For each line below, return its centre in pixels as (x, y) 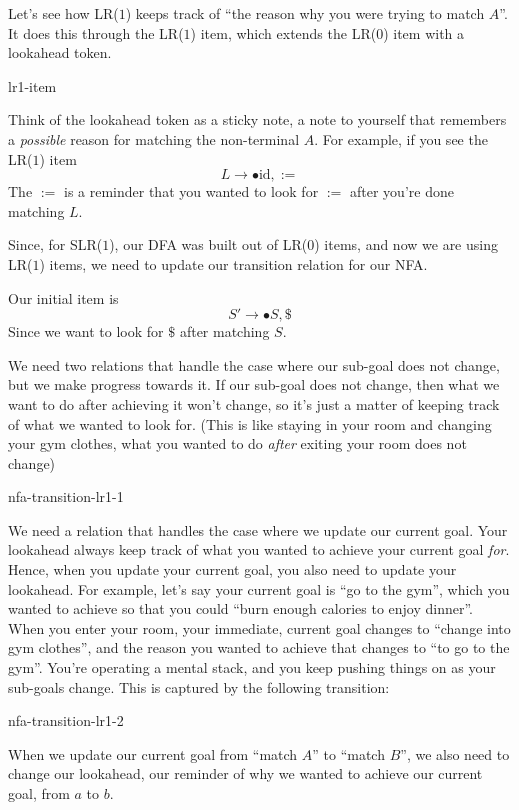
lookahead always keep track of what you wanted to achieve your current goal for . (259, 549)
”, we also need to (455, 753)
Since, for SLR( (55, 244)
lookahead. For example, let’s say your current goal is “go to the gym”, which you (259, 588)
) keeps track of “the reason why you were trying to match (305, 13)
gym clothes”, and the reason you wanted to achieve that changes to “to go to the (259, 647)
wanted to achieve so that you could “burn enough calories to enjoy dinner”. (240, 608)
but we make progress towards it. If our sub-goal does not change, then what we (254, 384)
